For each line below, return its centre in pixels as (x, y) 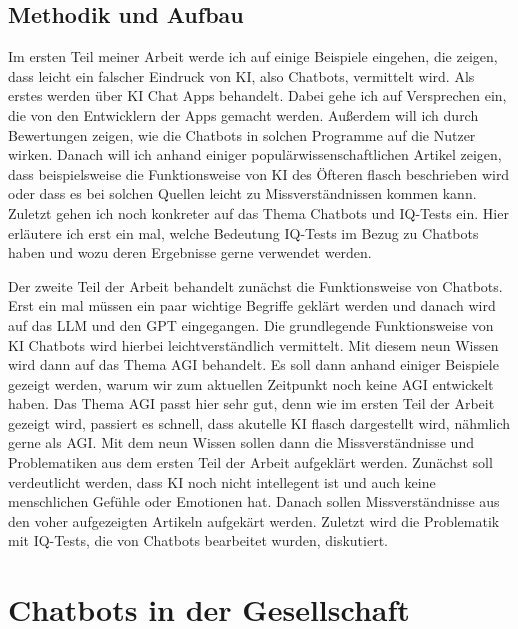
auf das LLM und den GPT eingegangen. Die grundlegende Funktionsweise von (251, 324)
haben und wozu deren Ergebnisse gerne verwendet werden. (190, 252)
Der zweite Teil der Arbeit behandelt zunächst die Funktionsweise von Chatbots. (255, 285)
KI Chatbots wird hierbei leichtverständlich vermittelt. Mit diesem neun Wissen (253, 344)
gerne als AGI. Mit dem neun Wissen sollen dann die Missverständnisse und (241, 442)
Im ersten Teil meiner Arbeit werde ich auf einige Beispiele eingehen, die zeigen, (253, 56)
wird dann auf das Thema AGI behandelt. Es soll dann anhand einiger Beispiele (253, 364)
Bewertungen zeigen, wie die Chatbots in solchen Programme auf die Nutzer (242, 134)
